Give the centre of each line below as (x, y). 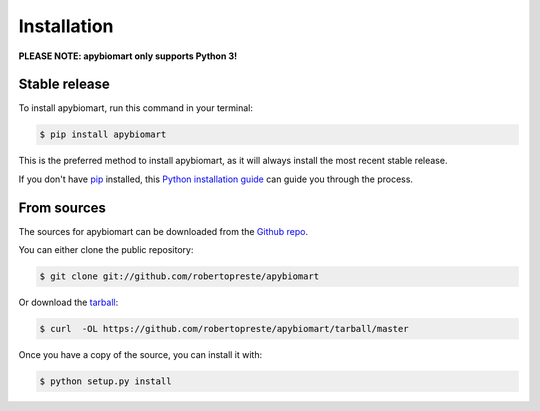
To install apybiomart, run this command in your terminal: (136, 108)
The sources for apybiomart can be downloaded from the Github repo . (163, 231)
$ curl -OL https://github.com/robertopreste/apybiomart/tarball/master (224, 329)
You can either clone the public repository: (106, 250)
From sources (62, 207)
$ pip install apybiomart (103, 134)
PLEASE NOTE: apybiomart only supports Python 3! (128, 56)
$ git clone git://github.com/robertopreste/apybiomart (179, 276)
